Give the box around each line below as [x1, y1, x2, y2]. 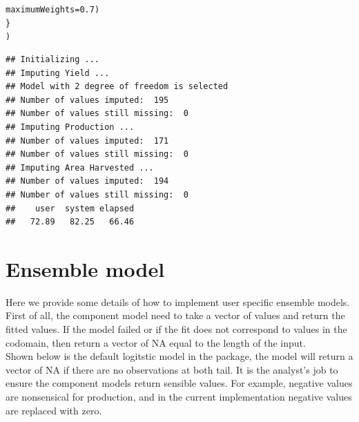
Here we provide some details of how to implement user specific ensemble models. [6, 294, 350, 309]
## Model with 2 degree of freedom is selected [6, 81, 229, 92]
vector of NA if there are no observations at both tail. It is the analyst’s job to [6, 362, 338, 376]
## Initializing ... [6, 54, 100, 64]
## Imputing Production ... [6, 122, 135, 132]
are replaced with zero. [6, 403, 102, 417]
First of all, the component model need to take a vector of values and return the [6, 308, 345, 323]
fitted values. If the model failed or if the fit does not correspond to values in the [6, 322, 347, 336]
